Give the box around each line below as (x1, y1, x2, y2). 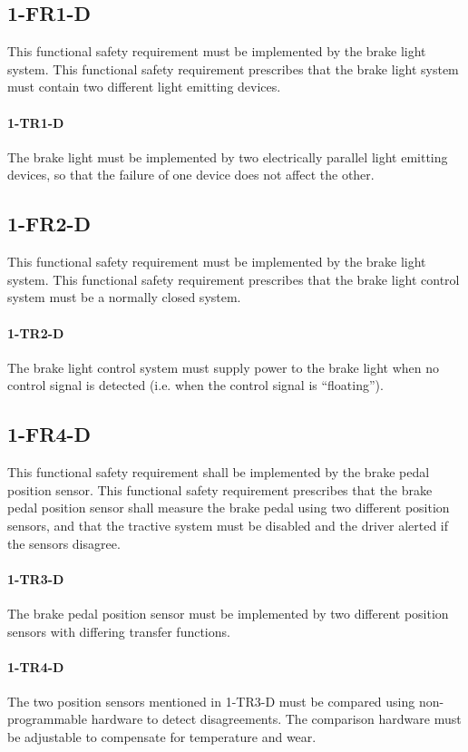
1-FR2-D (7, 210, 92, 238)
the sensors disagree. (7, 533, 121, 552)
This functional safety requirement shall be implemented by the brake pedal (7, 463, 430, 482)
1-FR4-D (7, 420, 92, 448)
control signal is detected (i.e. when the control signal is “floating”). (7, 376, 384, 395)
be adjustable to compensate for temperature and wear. (7, 728, 317, 747)
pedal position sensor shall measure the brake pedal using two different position (7, 498, 450, 517)
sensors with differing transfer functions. (7, 621, 230, 640)
